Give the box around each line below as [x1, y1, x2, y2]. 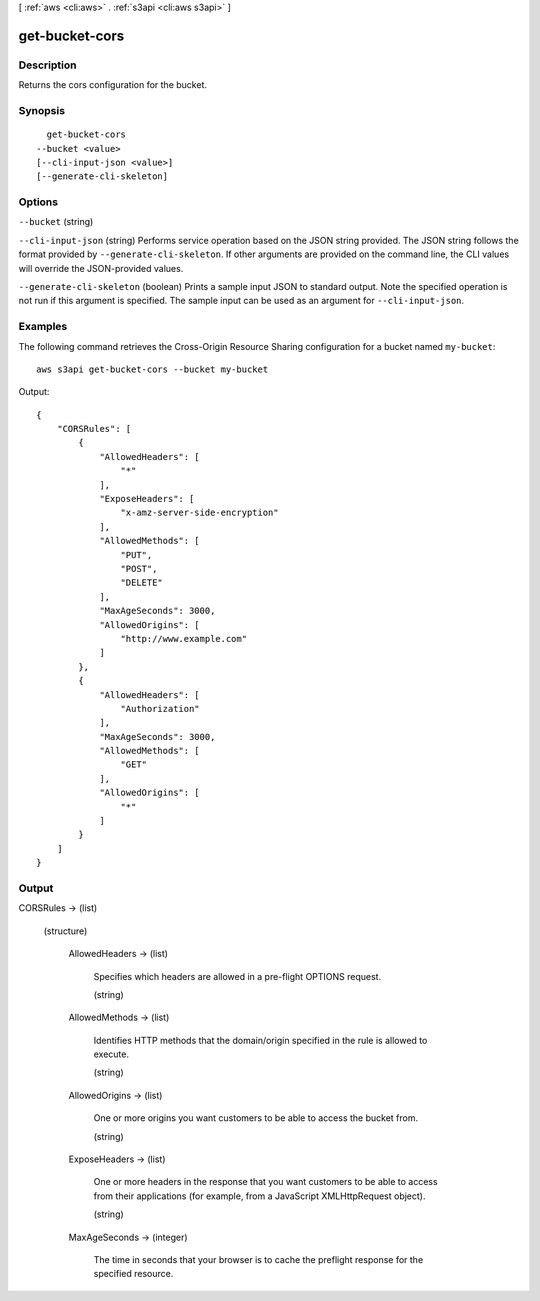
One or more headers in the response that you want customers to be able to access [93, 1176, 439, 1188]
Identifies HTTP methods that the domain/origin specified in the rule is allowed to [93, 1034, 428, 1046]
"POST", [120, 563, 158, 574]
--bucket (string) [18, 216, 94, 228]
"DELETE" [120, 577, 164, 589]
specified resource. [93, 1268, 174, 1280]
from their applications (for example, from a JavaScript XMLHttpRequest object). [93, 1190, 426, 1202]
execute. [93, 1048, 130, 1060]
